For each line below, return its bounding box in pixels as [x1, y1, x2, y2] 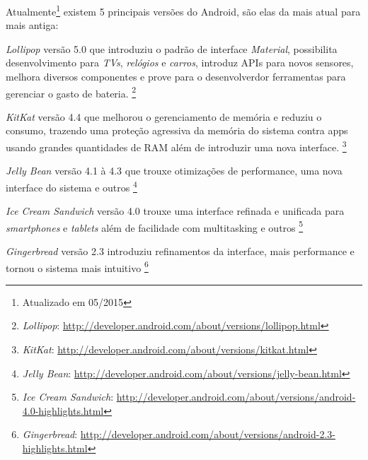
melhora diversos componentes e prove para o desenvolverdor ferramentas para [6, 69, 346, 84]
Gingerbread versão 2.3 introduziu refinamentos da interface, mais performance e [6, 244, 355, 258]
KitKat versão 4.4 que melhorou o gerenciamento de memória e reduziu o [6, 109, 322, 124]
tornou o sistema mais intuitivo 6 [6, 258, 149, 275]
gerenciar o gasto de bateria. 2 [6, 83, 137, 100]
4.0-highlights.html [22, 403, 104, 418]
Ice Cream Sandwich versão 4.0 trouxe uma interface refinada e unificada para [6, 204, 345, 218]
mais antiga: [6, 18, 59, 33]
